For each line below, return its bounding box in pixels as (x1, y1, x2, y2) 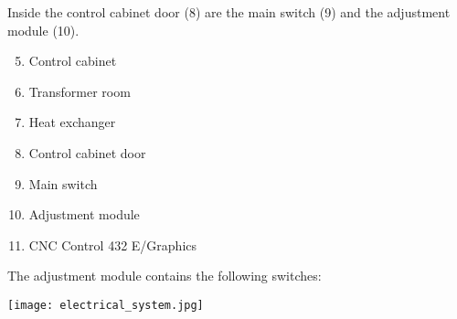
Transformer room (28, 81, 131, 101)
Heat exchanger (28, 112, 116, 132)
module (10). (7, 20, 80, 39)
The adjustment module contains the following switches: (7, 266, 322, 285)
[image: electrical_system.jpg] (7, 298, 204, 312)
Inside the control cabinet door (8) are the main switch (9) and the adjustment (7, 3, 451, 21)
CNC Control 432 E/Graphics (28, 235, 197, 254)
